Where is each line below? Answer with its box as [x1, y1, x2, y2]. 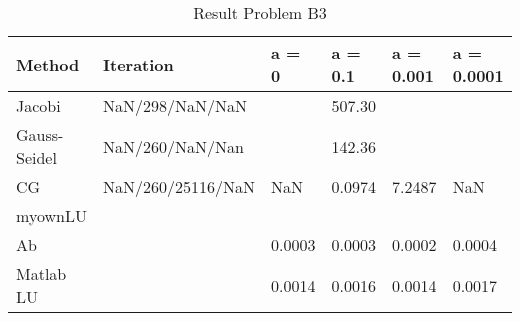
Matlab [16, 262, 67, 285]
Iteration [103, 52, 174, 76]
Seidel [16, 146, 57, 169]
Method [16, 52, 80, 76]
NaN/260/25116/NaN [103, 175, 256, 198]
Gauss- [16, 123, 64, 146]
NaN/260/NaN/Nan [103, 134, 244, 158]
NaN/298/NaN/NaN [103, 94, 248, 117]
